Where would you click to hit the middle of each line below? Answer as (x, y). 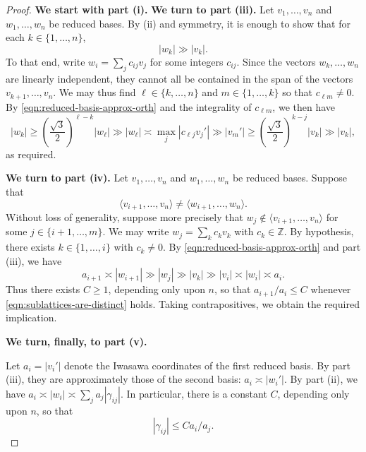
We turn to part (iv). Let (67, 178)
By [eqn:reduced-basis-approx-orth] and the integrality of (129, 106)
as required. (31, 154)
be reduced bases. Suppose (289, 178)
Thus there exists (43, 289)
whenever (331, 289)
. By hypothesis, (319, 231)
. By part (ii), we (321, 379)
